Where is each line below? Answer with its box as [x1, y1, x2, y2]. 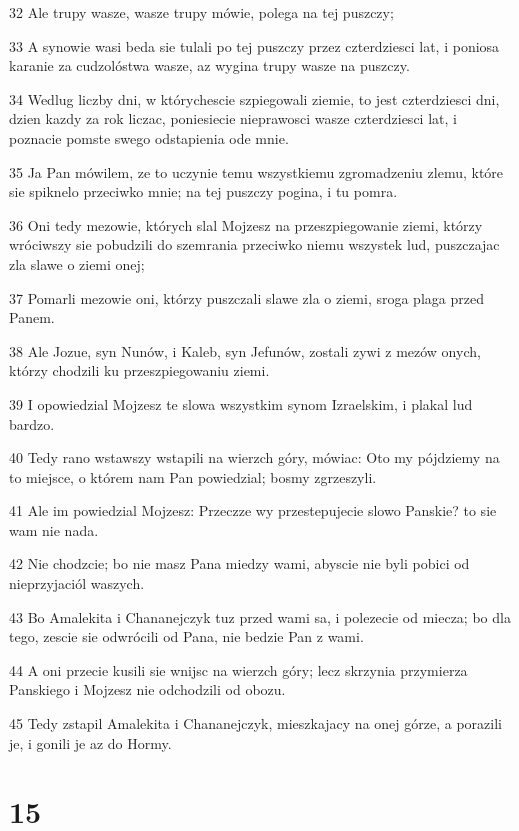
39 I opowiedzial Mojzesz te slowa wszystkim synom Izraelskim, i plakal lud [9, 393, 473, 414]
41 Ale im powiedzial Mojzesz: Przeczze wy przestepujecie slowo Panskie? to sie [9, 500, 497, 521]
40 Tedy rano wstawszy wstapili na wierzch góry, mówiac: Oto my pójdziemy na [9, 447, 500, 468]
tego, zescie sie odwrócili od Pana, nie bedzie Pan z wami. [9, 626, 364, 647]
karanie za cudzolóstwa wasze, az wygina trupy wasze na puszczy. [9, 55, 410, 76]
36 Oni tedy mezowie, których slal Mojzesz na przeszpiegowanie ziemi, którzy [9, 214, 483, 235]
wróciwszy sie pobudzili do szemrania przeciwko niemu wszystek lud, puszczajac [9, 234, 500, 255]
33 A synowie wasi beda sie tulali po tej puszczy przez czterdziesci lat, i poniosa [9, 35, 500, 56]
